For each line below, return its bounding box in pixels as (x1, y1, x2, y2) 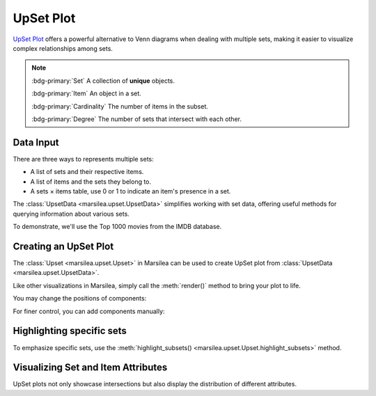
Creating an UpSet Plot (13, 240, 114, 252)
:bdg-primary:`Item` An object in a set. (31, 89, 142, 97)
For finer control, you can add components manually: (13, 307, 165, 315)
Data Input (13, 136, 59, 148)
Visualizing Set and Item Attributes (13, 362, 168, 374)
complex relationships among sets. (13, 44, 113, 52)
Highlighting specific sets (13, 325, 127, 337)
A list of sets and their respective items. (30, 168, 144, 176)
